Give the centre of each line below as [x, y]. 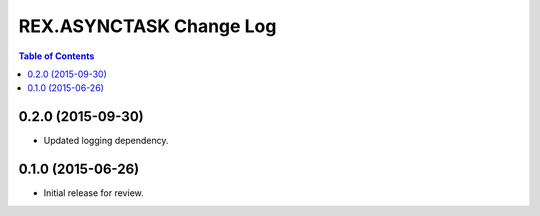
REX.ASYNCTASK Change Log [147, 26]
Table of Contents [56, 56]
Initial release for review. [93, 193]
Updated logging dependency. [106, 141]
